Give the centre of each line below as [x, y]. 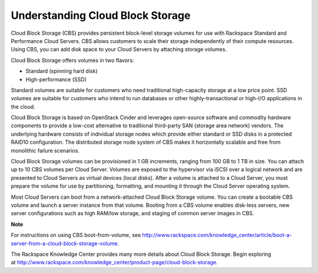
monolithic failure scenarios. [45, 150]
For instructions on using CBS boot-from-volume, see [76, 235]
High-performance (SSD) [56, 79]
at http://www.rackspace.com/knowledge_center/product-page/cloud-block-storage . [114, 262]
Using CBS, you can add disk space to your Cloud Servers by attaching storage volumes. [119, 50]
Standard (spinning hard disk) [62, 71]
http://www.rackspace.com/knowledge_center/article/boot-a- [217, 235]
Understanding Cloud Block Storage [101, 15]
